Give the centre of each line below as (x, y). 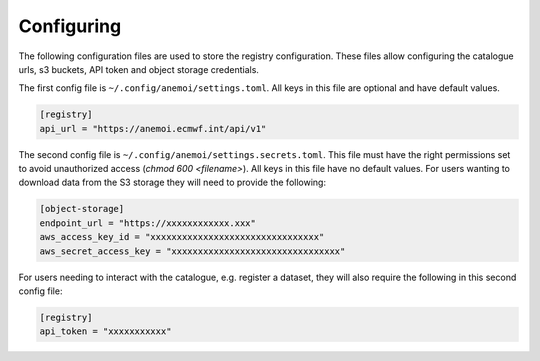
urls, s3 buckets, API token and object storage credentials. (139, 69)
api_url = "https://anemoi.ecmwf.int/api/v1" (153, 128)
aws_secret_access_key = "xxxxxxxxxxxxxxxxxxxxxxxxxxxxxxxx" (192, 251)
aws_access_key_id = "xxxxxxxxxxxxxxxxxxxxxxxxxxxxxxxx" (182, 237)
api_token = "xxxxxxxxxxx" (105, 331)
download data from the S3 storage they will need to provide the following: (172, 182)
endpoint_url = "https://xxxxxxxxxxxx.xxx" (148, 223)
